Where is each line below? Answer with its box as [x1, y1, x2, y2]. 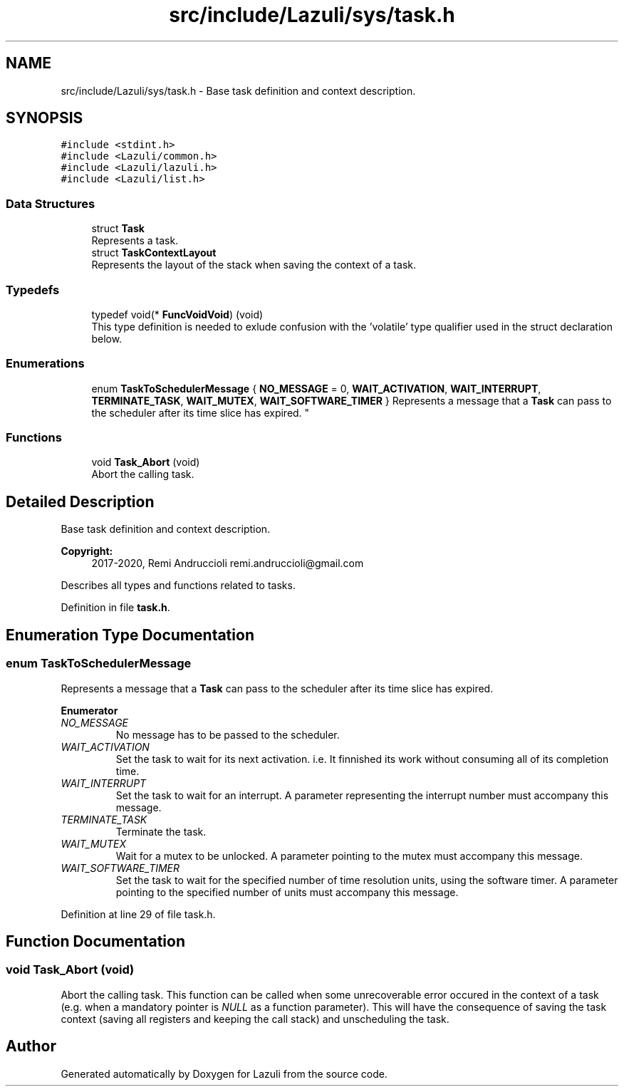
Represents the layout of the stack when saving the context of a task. [91, 259, 416, 271]
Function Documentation [6, 932, 185, 950]
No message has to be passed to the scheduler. [115, 728, 340, 741]
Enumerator [61, 704, 118, 717]
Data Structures [6, 196, 95, 211]
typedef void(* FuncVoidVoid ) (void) [91, 308, 264, 321]
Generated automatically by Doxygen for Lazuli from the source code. [61, 1067, 388, 1080]
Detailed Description [6, 492, 155, 511]
